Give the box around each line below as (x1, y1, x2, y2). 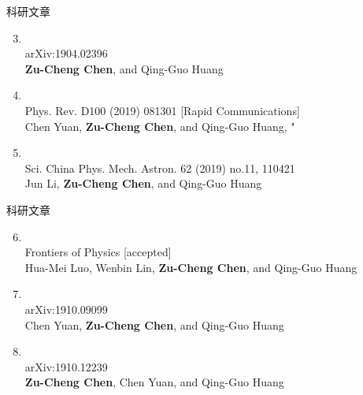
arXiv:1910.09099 (24, 300, 108, 317)
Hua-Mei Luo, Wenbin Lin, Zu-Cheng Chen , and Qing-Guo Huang (24, 259, 357, 275)
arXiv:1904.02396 (24, 45, 108, 61)
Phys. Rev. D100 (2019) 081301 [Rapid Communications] (24, 102, 300, 118)
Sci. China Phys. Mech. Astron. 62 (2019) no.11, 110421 (24, 159, 295, 176)
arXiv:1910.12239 (24, 358, 108, 375)
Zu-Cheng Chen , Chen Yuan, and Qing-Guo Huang (24, 374, 284, 390)
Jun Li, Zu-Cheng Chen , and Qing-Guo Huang (24, 175, 262, 192)
